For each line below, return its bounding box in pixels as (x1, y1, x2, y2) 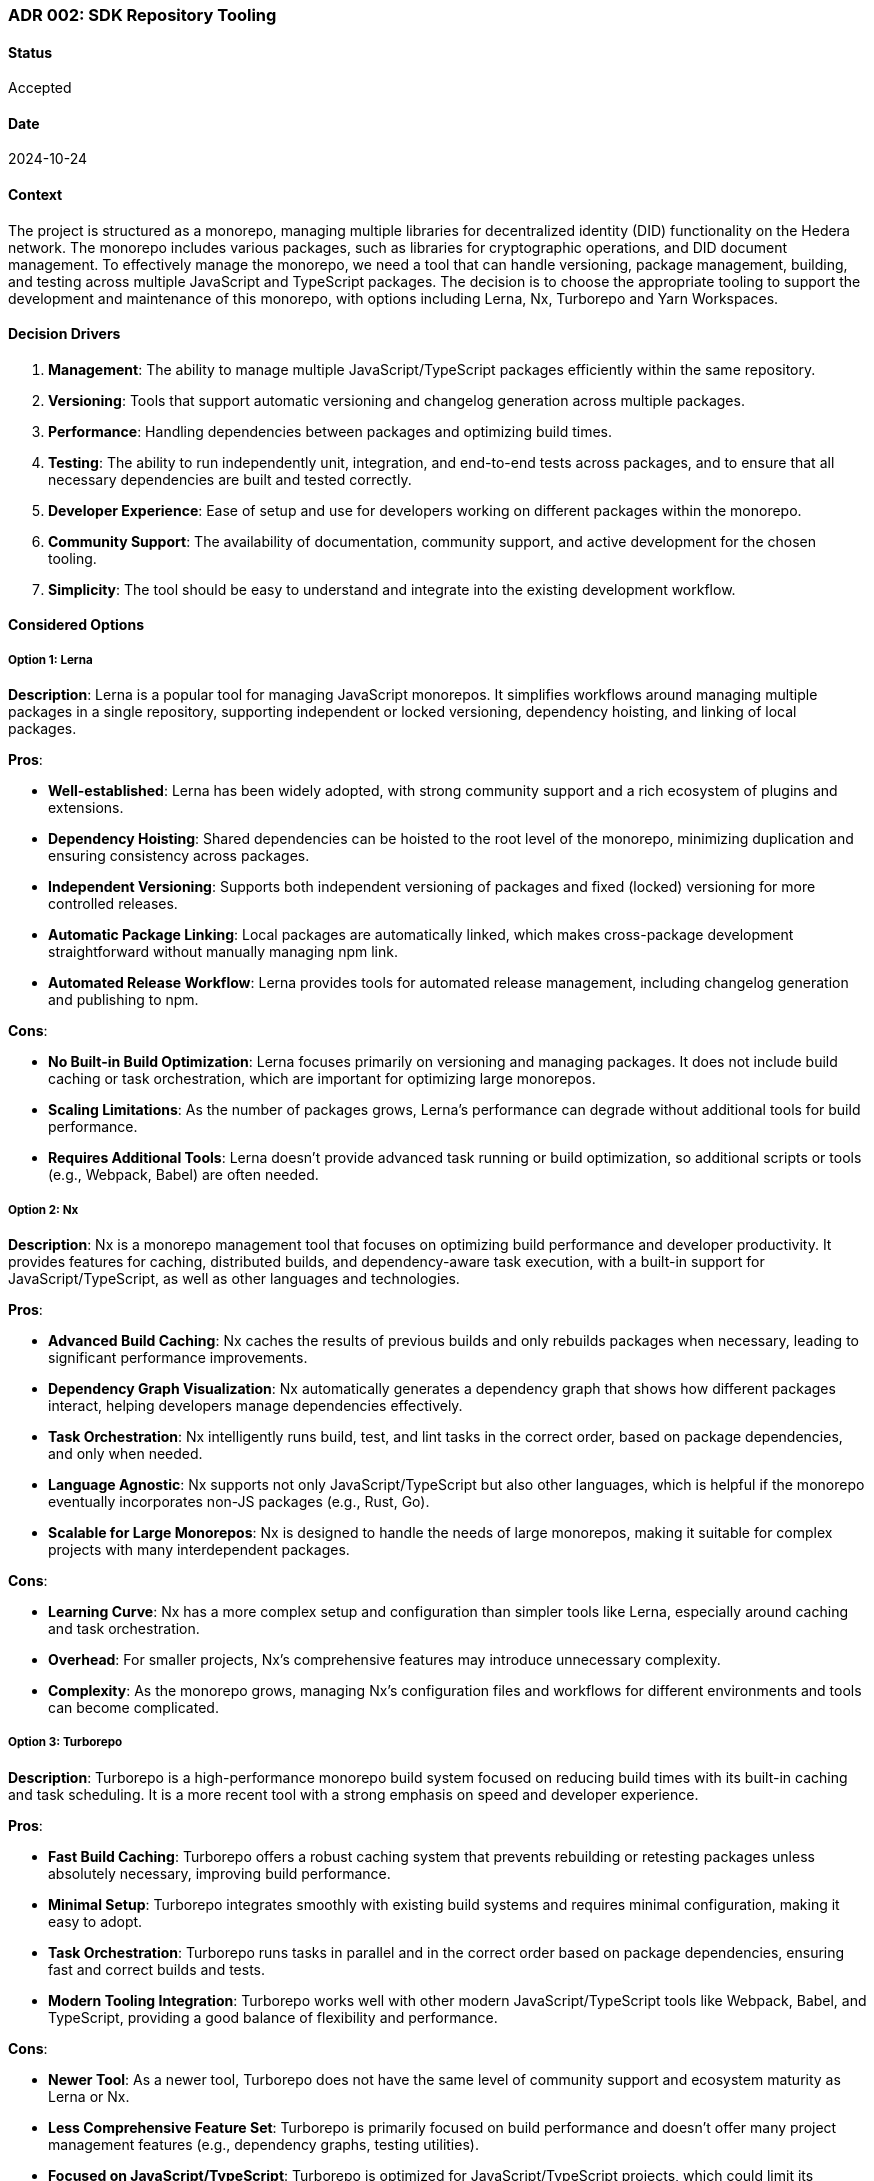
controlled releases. (48, 895, 178, 913)
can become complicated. (48, 1699, 219, 1717)
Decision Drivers (8, 325, 121, 343)
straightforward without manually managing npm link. (48, 943, 398, 961)
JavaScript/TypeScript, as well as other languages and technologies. (8, 1270, 460, 1288)
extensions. (48, 799, 124, 817)
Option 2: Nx (8, 1202, 79, 1217)
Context (8, 186, 63, 204)
